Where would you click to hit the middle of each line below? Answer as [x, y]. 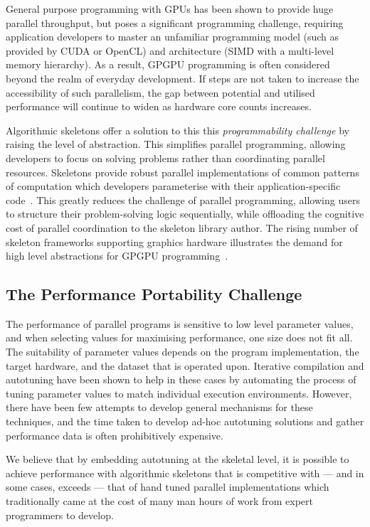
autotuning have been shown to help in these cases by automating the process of [181, 379]
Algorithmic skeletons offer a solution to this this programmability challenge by [178, 130]
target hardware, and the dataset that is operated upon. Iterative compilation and [185, 365]
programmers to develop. [60, 515]
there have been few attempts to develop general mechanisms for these [159, 407]
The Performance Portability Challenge [154, 294]
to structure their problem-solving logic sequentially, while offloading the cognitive [185, 214]
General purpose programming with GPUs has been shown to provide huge [170, 9]
